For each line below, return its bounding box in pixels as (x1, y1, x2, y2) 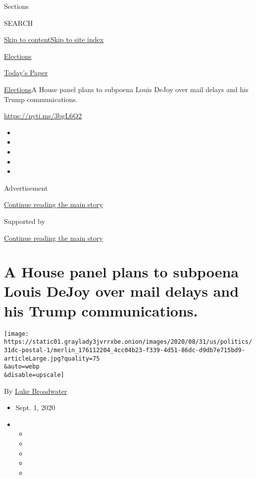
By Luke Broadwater (4, 385, 67, 396)
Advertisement (4, 182, 48, 193)
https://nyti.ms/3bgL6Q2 (4, 110, 82, 121)
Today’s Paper (4, 67, 48, 78)
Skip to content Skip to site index (4, 34, 104, 45)
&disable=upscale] (4, 371, 64, 378)
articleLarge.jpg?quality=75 (4, 355, 100, 362)
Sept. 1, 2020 (15, 402, 55, 413)
